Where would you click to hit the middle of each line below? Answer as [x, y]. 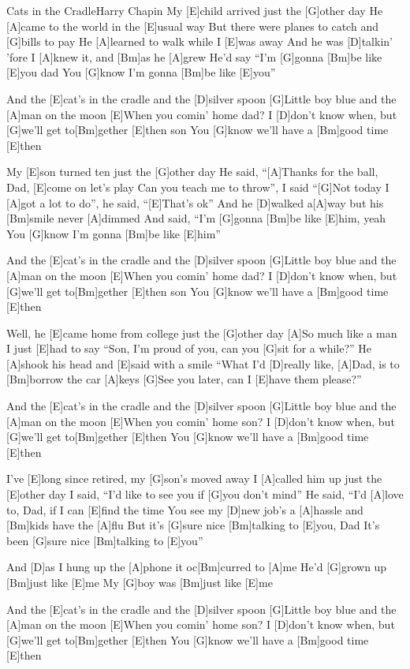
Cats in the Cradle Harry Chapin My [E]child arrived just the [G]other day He [195, 10]
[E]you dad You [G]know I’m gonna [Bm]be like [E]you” [141, 72]
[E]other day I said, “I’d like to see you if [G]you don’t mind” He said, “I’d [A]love [205, 494]
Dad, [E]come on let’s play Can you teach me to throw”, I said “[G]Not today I [198, 187]
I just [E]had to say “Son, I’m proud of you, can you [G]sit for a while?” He [189, 348]
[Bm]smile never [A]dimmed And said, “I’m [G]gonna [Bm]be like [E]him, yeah [196, 218]
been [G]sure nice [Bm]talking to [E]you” [105, 540]
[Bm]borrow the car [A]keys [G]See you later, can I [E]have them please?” [184, 379]
